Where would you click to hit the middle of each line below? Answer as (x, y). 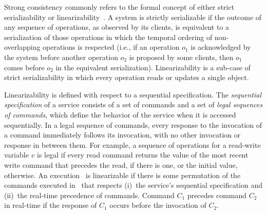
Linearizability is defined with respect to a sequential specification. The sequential (133, 94)
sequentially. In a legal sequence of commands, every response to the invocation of (133, 124)
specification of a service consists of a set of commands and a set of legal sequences (133, 104)
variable (16, 155)
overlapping (22, 47)
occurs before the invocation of (158, 205)
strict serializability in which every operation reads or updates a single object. (127, 77)
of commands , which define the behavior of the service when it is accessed (120, 114)
